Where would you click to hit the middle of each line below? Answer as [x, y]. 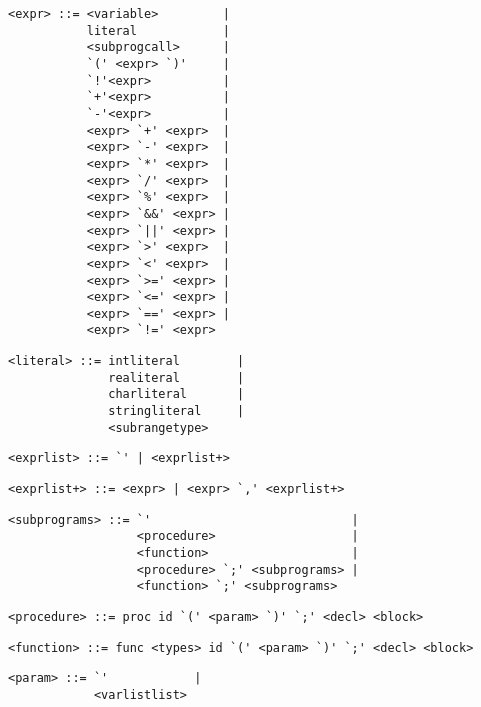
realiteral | [176, 377]
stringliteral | [176, 411]
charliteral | [176, 394]
